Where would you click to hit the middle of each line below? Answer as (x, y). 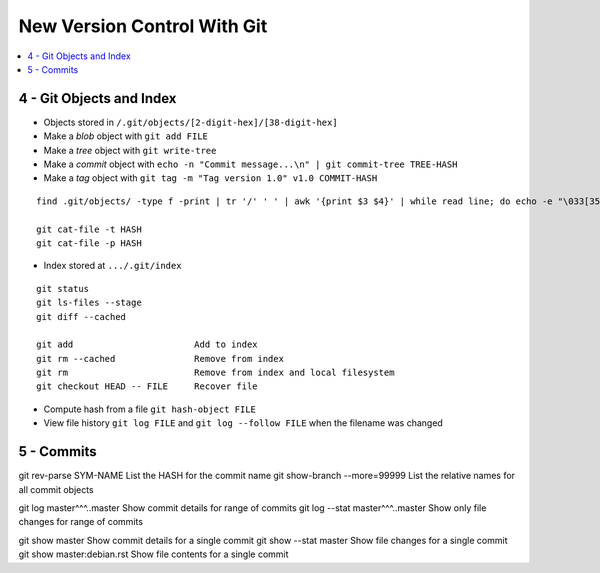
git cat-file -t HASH (89, 229)
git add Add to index (147, 344)
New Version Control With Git (143, 26)
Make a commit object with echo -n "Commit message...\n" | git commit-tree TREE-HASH (250, 164)
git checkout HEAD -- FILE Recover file (147, 386)
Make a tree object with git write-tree (130, 150)
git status (63, 288)
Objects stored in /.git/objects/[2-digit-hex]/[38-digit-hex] (191, 122)
